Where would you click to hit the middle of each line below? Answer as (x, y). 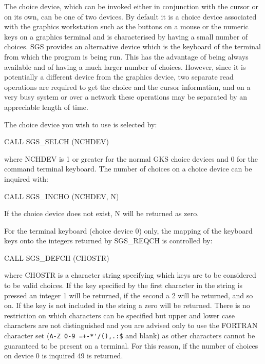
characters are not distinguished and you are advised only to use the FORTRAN (131, 325)
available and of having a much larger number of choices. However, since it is (125, 66)
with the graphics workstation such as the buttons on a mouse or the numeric (126, 26)
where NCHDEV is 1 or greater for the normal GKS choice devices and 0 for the (131, 158)
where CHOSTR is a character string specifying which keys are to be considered (130, 275)
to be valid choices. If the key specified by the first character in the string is (124, 285)
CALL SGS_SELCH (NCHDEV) (56, 141)
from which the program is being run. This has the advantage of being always (126, 56)
